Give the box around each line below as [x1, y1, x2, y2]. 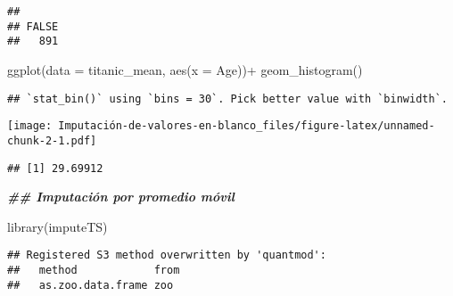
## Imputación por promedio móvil [7, 187, 235, 206]
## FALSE [7, 20, 59, 33]
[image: [7, 119, 53, 133]
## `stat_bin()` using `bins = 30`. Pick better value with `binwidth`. [7, 92, 448, 105]
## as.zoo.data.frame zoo [7, 278, 174, 292]
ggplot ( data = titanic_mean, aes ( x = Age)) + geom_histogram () [7, 60, 363, 78]
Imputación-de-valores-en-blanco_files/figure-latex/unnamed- [58, 119, 435, 133]
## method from [7, 264, 180, 277]
